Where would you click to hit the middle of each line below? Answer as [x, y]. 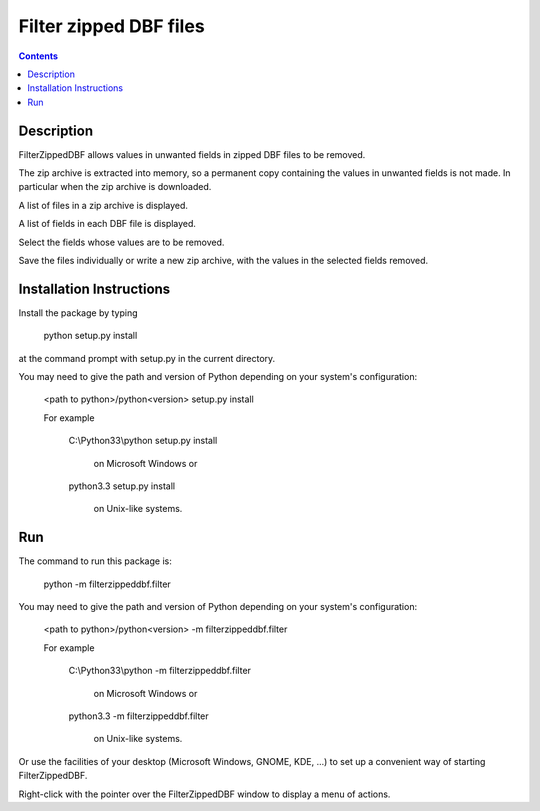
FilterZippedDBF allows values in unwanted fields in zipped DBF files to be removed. [192, 154]
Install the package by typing [78, 312]
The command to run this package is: [95, 561]
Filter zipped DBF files [111, 26]
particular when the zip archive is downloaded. [115, 187]
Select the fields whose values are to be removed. [121, 242]
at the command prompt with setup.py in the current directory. [147, 358]
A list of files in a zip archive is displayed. [103, 205]
